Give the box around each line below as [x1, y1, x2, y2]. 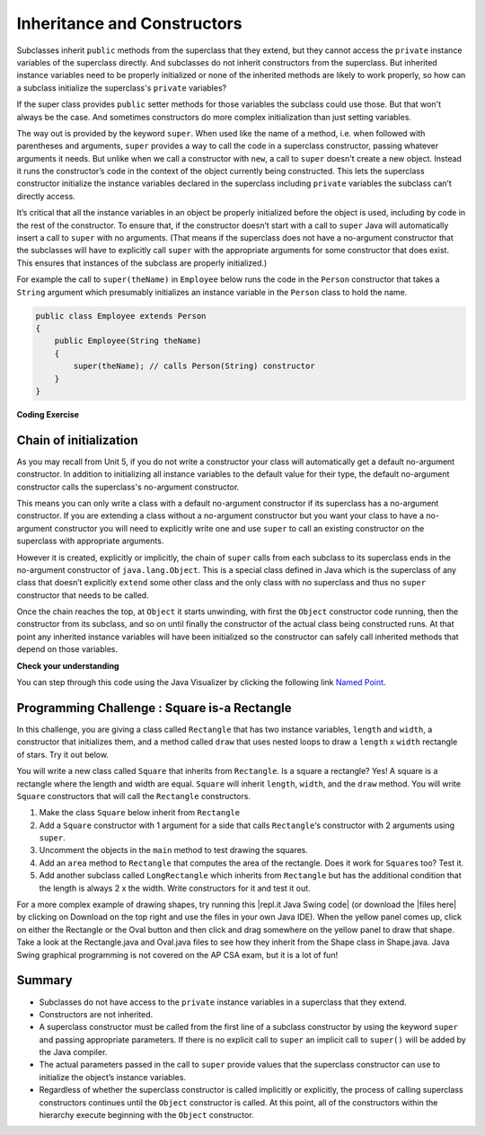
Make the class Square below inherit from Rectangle [39, 807, 241, 818]
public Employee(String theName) [54, 336, 202, 346]
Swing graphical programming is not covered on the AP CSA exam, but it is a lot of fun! [16, 949, 339, 960]
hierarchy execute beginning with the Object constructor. [39, 1110, 255, 1121]
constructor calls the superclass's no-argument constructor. [16, 481, 240, 492]
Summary [16, 972, 73, 988]
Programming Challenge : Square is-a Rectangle [16, 700, 292, 716]
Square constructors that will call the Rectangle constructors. [16, 790, 251, 801]
